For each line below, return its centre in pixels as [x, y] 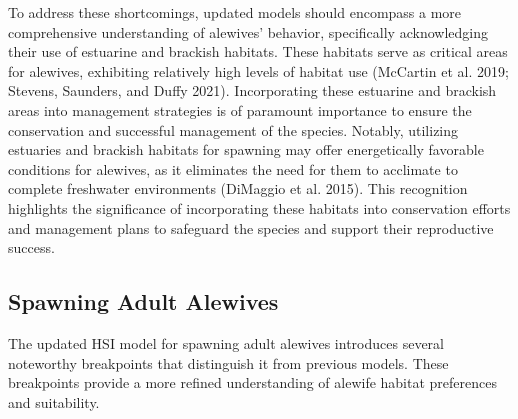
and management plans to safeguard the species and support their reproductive [251, 227]
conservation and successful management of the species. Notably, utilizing [233, 129]
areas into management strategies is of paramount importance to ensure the [240, 109]
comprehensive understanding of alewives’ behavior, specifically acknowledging [248, 31]
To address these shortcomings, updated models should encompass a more [235, 12]
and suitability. [54, 401]
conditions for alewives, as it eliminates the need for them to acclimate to [233, 168]
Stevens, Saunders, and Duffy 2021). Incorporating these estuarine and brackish [252, 90]
